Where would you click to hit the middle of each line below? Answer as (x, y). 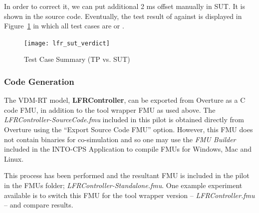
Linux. (14, 158)
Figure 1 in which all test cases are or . (64, 26)
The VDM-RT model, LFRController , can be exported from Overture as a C (125, 100)
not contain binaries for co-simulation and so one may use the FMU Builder (120, 139)
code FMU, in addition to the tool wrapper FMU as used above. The (110, 109)
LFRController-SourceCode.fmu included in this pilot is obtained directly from (124, 119)
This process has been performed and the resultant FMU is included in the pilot (127, 175)
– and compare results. (39, 205)
